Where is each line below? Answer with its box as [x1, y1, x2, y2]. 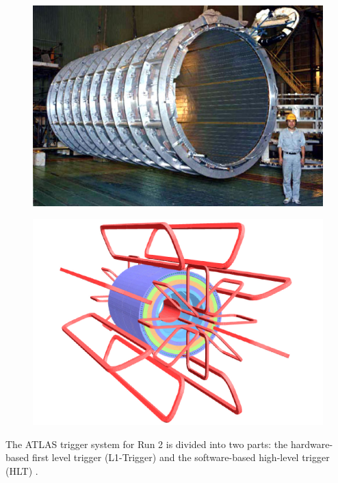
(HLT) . [5, 464, 38, 478]
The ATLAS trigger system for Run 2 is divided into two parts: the [5, 436, 288, 451]
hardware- [290, 436, 333, 451]
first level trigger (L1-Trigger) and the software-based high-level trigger [31, 450, 330, 465]
